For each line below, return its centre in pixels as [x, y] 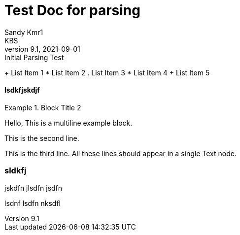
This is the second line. [42, 138]
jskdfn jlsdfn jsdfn [34, 188]
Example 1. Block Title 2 [43, 107]
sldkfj [16, 171]
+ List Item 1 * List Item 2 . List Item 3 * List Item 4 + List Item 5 [107, 72]
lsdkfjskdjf [22, 90]
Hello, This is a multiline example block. [69, 123]
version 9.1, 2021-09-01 [42, 49]
